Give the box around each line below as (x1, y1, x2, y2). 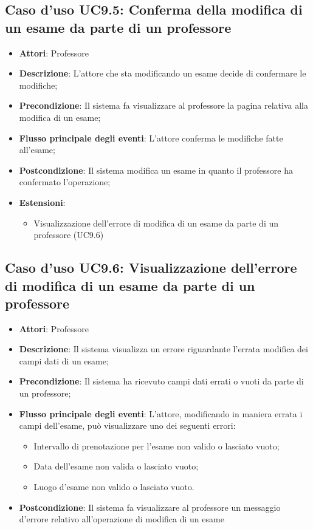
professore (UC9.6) (33, 228, 104, 241)
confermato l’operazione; (19, 176, 111, 188)
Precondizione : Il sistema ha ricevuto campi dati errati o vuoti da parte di (19, 375, 304, 387)
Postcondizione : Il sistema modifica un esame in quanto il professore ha (19, 163, 293, 176)
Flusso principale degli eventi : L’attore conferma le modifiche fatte (19, 131, 283, 144)
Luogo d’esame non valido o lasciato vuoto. (33, 480, 194, 493)
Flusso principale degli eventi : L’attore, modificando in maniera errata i (19, 407, 303, 420)
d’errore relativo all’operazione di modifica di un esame (19, 513, 224, 525)
